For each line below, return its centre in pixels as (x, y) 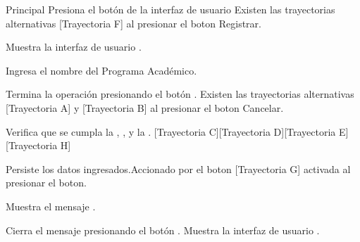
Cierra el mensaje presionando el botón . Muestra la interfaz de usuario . (163, 230)
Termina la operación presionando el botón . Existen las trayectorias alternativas (180, 94)
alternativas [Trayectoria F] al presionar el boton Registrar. (134, 23)
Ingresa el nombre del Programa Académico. (101, 70)
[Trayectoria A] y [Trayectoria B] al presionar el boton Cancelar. (145, 107)
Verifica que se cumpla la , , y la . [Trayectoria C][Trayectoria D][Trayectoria (171, 131)
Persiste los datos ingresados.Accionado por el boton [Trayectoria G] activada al (178, 168)
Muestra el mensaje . (51, 206)
